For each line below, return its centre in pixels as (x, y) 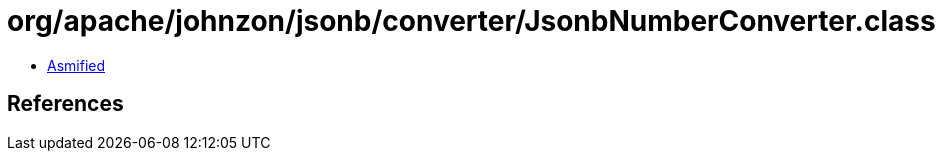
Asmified (76, 65)
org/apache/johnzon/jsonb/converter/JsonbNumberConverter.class (471, 21)
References (65, 104)
